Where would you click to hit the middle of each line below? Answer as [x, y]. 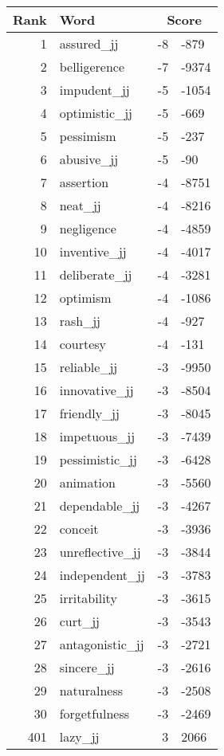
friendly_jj [89, 413]
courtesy [83, 344]
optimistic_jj [96, 113]
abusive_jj [89, 159]
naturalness [91, 690]
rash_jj [80, 321]
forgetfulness [94, 713]
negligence [88, 228]
